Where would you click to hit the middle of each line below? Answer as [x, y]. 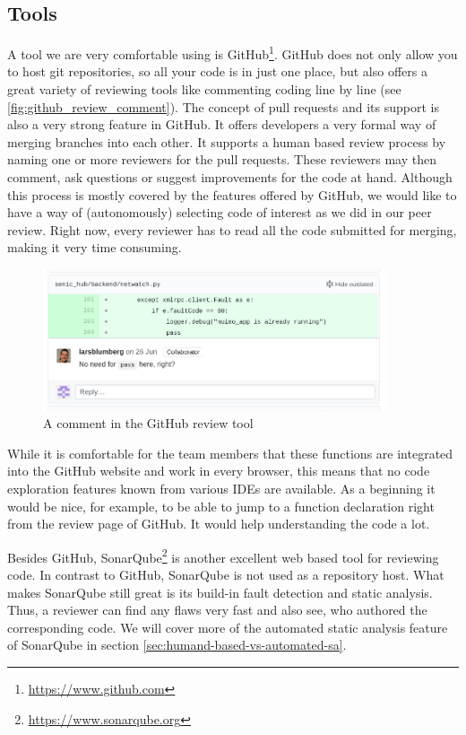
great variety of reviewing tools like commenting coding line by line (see [204, 89]
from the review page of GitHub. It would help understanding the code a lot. [219, 524]
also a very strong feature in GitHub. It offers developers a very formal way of [222, 124]
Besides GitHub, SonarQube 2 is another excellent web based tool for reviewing [223, 556]
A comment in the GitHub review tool [148, 423]
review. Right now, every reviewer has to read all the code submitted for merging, [232, 229]
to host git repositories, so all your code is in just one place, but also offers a [217, 71]
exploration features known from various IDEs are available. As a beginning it [221, 488]
